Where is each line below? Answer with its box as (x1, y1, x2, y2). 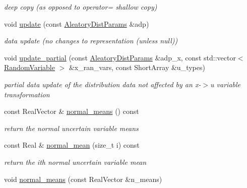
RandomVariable (4, 62, 55, 73)
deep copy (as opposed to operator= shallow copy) (4, 2, 157, 12)
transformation (4, 89, 50, 99)
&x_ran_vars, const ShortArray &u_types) (69, 62, 205, 73)
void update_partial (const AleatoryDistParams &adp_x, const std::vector (4, 52, 236, 62)
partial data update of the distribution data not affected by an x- (4, 79, 201, 89)
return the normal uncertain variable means (4, 122, 139, 133)
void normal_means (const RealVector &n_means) (4, 173, 162, 184)
